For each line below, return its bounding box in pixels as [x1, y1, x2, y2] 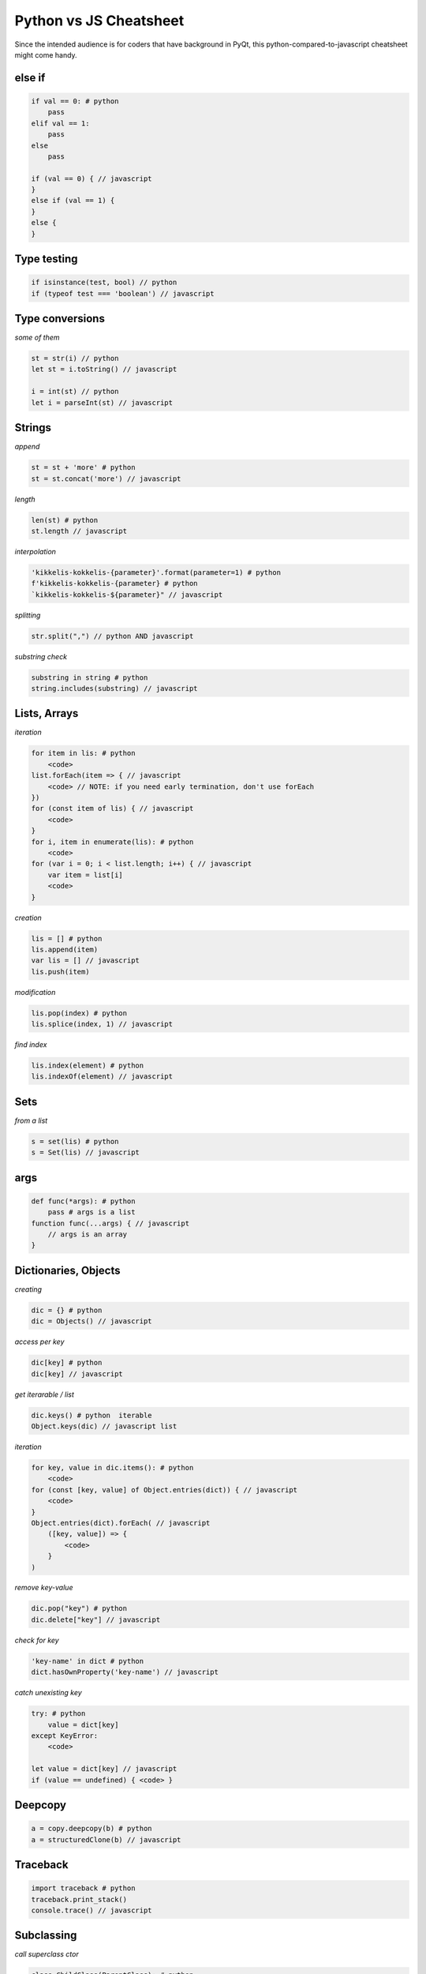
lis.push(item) [31, 967, 90, 976]
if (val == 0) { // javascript [31, 174, 153, 183]
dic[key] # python [31, 1358, 103, 1368]
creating [14, 1284, 43, 1294]
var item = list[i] [47, 870, 124, 880]
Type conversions [14, 312, 106, 325]
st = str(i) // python [31, 354, 119, 363]
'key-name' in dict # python [31, 1657, 144, 1665]
